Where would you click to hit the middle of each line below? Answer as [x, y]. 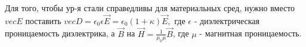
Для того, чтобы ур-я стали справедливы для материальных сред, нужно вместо [150, 8]
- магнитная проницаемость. [251, 33]
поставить [43, 20]
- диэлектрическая [227, 20]
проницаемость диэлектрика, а [60, 33]
